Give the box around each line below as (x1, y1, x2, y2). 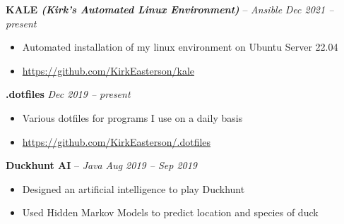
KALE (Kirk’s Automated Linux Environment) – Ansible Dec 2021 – (6, 2, 334, 16)
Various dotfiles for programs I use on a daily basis (22, 110, 243, 125)
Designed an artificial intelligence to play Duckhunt (22, 181, 245, 196)
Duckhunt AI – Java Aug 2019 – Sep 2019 (6, 158, 197, 173)
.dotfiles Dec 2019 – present (6, 87, 131, 101)
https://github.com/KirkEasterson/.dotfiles (22, 134, 211, 149)
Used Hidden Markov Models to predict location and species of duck (22, 205, 319, 220)
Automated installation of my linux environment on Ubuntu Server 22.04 (22, 39, 338, 54)
